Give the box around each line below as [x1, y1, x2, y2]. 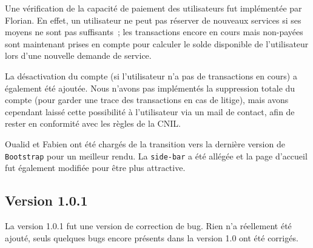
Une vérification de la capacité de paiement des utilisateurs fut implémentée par [5, 2, 302, 14]
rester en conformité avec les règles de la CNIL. [5, 117, 181, 130]
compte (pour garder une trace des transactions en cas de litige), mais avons [5, 93, 289, 106]
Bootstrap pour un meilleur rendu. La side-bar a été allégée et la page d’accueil [5, 149, 308, 162]
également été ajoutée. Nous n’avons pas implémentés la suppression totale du [5, 81, 295, 94]
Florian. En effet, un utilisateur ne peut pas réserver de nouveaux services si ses [5, 13, 301, 26]
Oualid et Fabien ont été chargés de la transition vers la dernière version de [5, 137, 285, 150]
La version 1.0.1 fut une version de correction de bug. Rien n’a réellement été [5, 219, 292, 232]
